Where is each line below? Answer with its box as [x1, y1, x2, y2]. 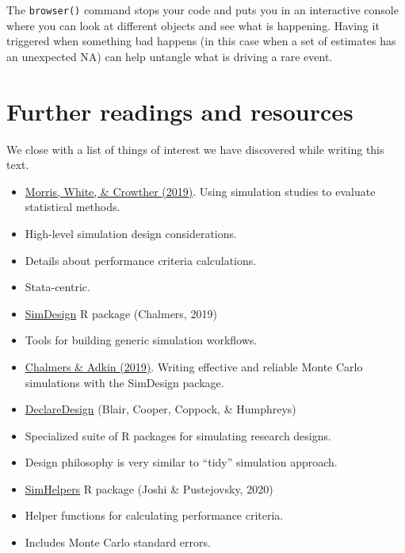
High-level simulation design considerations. [25, 225, 237, 241]
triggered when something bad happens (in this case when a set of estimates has [6, 33, 396, 49]
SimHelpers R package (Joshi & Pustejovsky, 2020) [25, 480, 273, 497]
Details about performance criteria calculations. [25, 252, 257, 268]
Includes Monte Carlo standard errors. [25, 534, 211, 551]
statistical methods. [25, 198, 120, 215]
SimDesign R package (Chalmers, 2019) [25, 305, 217, 321]
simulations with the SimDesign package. [25, 374, 224, 390]
